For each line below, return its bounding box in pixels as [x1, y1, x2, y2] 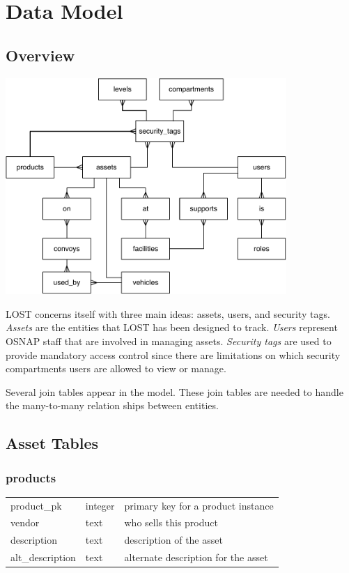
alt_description [10, 550, 76, 565]
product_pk [10, 498, 62, 512]
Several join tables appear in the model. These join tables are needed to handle [6, 384, 343, 399]
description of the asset [124, 533, 223, 547]
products [6, 468, 56, 486]
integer [85, 498, 115, 512]
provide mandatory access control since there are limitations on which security [6, 347, 341, 362]
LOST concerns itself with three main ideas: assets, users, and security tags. [6, 306, 330, 321]
